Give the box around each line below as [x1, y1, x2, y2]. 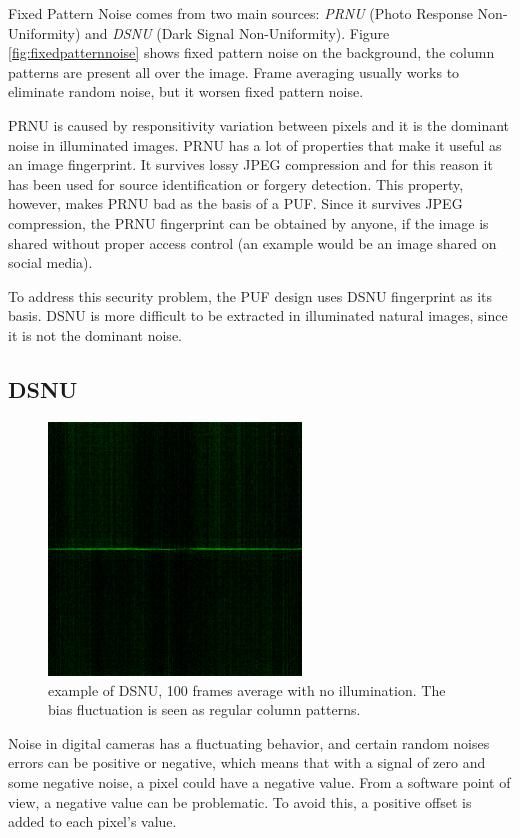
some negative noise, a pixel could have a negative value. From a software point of [8, 772, 511, 793]
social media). [8, 252, 93, 273]
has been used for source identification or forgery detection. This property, [8, 173, 464, 194]
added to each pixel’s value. [8, 811, 177, 832]
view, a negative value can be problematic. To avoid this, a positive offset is [8, 791, 472, 812]
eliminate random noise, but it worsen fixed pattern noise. [8, 81, 364, 102]
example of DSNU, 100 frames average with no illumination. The [48, 679, 446, 700]
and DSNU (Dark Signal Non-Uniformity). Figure [85, 22, 390, 43]
